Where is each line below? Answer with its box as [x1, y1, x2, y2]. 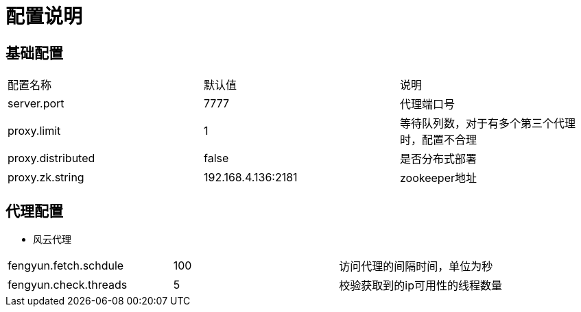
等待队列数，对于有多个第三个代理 [399, 116, 576, 131]
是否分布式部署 [399, 152, 477, 166]
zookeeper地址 [399, 171, 477, 185]
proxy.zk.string [8, 170, 84, 185]
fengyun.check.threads [8, 278, 128, 292]
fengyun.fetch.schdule [8, 259, 124, 273]
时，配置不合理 [399, 133, 477, 147]
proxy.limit [8, 124, 61, 138]
